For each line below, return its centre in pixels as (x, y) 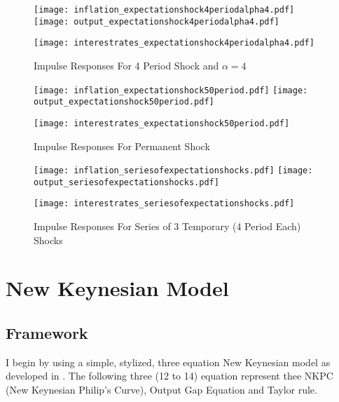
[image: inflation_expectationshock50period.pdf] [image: (171, 90)
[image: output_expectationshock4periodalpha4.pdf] (157, 21)
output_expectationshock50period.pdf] (124, 102)
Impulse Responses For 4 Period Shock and (126, 65)
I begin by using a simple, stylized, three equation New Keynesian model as (168, 362)
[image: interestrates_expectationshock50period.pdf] (162, 123)
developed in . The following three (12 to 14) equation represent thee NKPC (169, 376)
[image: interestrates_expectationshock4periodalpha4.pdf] (174, 43)
